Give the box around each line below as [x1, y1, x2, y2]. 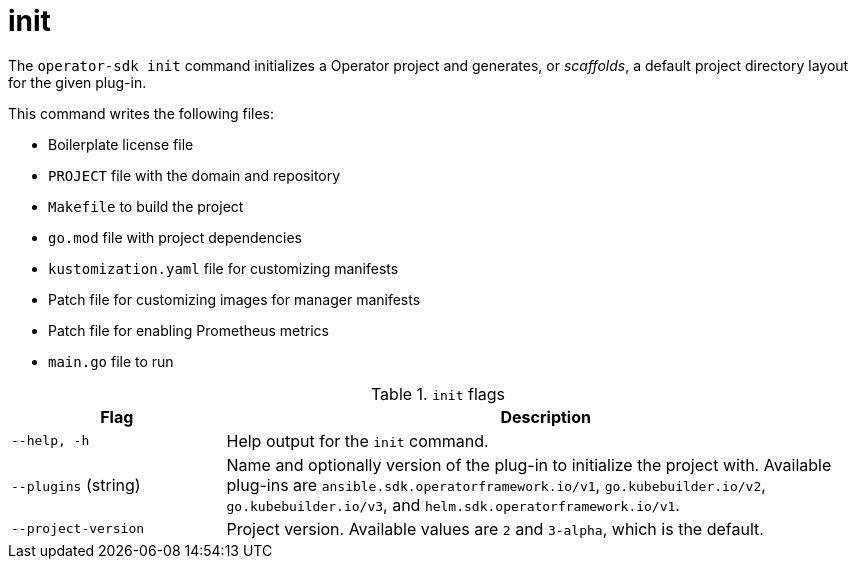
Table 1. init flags [370, 383, 506, 404]
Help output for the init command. [226, 430, 489, 451]
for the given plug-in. [8, 73, 147, 91]
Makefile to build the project [48, 197, 244, 215]
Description [500, 406, 591, 427]
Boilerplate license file [48, 135, 194, 153]
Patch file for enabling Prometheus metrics [48, 321, 329, 339]
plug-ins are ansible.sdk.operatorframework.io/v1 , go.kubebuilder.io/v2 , [226, 474, 766, 495]
